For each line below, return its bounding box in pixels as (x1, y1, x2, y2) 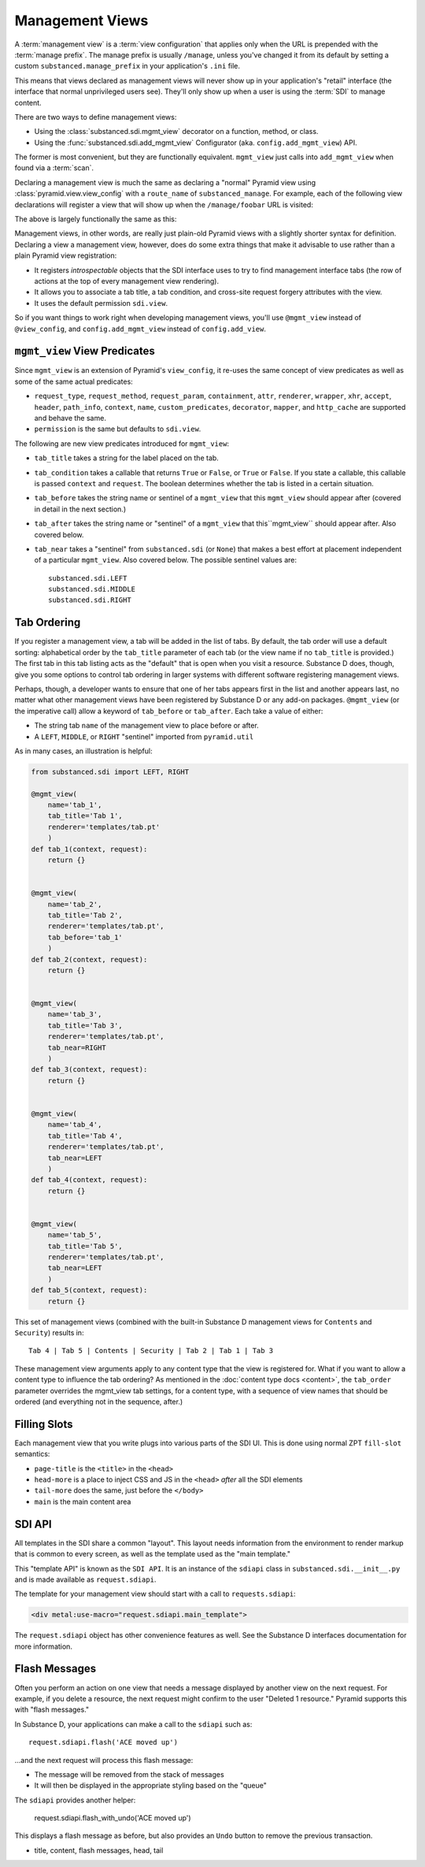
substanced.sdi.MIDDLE (48, 585, 136, 594)
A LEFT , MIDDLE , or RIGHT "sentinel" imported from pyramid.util (34, 731, 254, 741)
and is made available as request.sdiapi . (14, 1575, 157, 1584)
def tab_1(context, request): (31, 844, 148, 854)
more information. (14, 1642, 72, 1651)
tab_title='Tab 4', (47, 1131, 124, 1140)
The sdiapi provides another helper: (14, 1795, 136, 1805)
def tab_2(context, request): (31, 954, 148, 964)
